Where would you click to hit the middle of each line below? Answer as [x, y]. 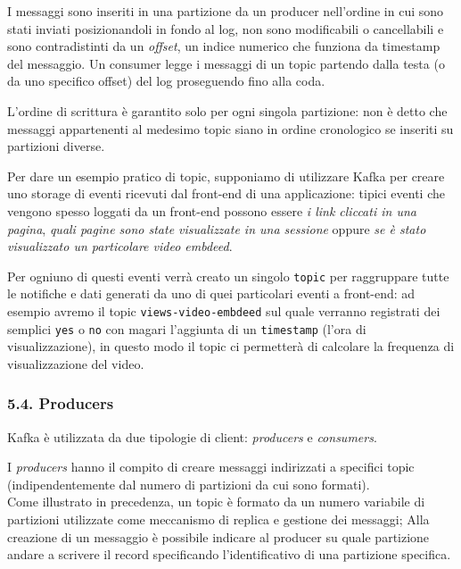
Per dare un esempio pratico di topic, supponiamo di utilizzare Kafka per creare [226, 176]
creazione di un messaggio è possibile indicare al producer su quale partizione [218, 536]
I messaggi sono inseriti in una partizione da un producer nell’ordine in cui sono [226, 11]
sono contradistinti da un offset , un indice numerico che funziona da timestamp [224, 46]
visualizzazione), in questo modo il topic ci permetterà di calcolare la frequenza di [231, 346]
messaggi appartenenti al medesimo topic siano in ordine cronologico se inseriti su [230, 128]
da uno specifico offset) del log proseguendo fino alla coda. [166, 81]
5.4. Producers [61, 403]
